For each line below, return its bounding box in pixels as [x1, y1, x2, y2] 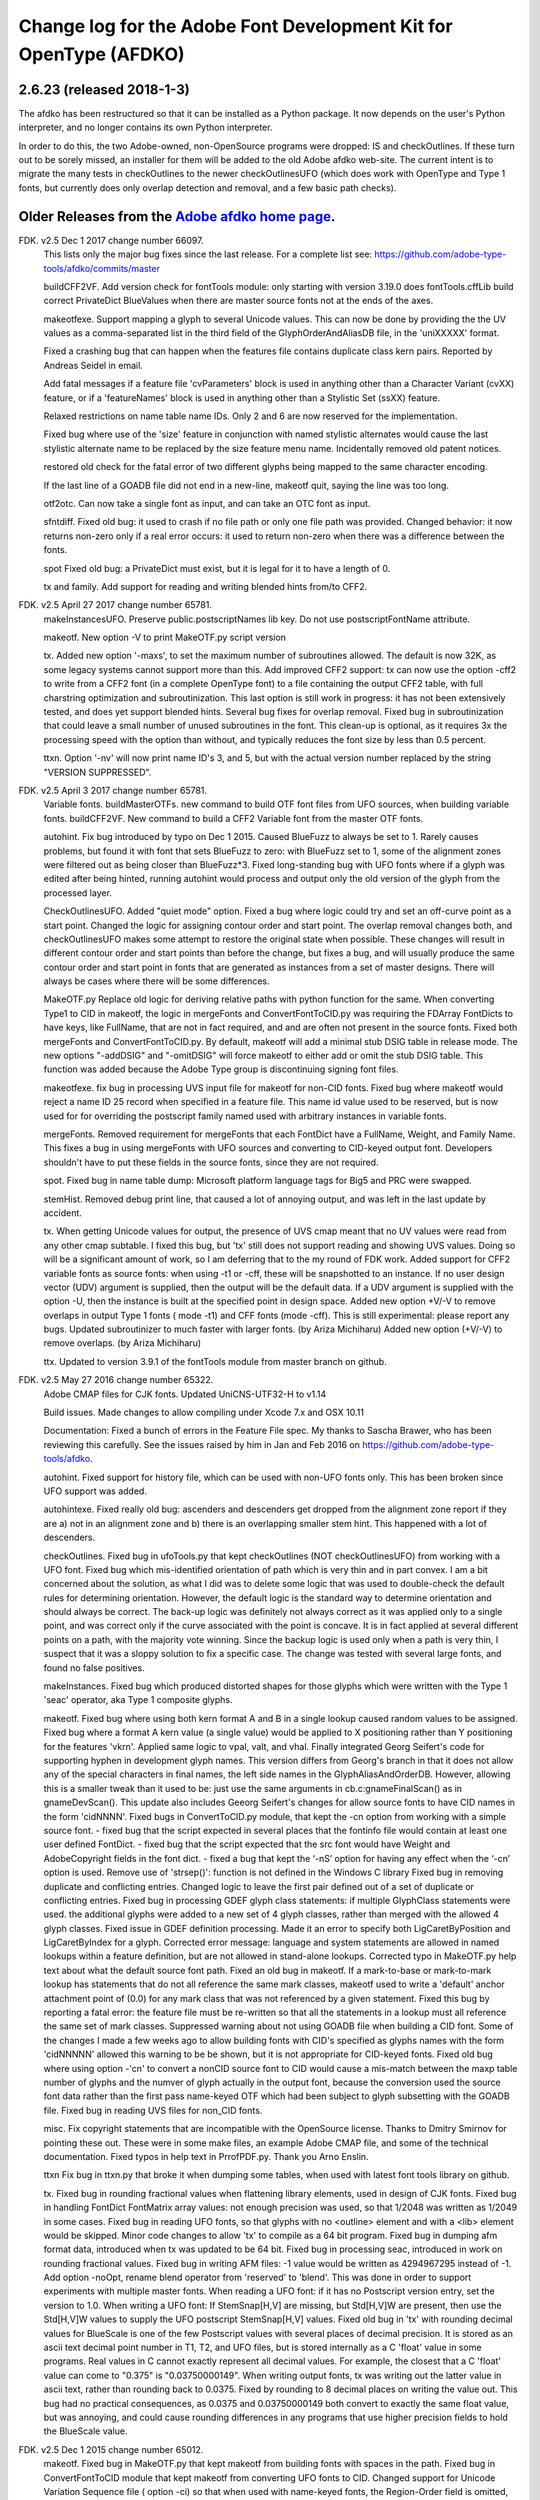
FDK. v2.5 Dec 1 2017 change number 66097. [18, 234, 204, 246]
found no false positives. [43, 1661, 145, 1674]
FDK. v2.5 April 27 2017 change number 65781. [18, 599, 212, 611]
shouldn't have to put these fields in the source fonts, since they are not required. [43, 1156, 379, 1168]
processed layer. [43, 886, 112, 899]
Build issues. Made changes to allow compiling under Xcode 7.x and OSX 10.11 [43, 1406, 365, 1419]
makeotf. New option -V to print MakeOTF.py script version [43, 631, 287, 644]
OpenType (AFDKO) [18, 43, 185, 65]
